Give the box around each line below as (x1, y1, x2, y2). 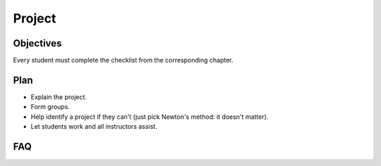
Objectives (13, 37, 62, 49)
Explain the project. (30, 92, 87, 101)
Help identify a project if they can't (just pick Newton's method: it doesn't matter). (30, 113, 269, 121)
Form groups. (30, 103, 71, 111)
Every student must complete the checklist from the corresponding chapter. (13, 56, 234, 65)
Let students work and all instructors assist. (30, 122, 158, 131)
